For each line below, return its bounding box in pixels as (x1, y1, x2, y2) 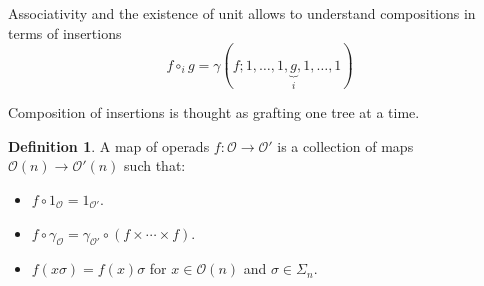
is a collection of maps (277, 135, 414, 156)
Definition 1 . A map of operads (8, 135, 210, 156)
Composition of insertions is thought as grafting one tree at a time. (8, 102, 420, 123)
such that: (124, 155, 186, 176)
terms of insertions (8, 22, 122, 43)
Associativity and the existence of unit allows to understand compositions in (8, 3, 476, 23)
